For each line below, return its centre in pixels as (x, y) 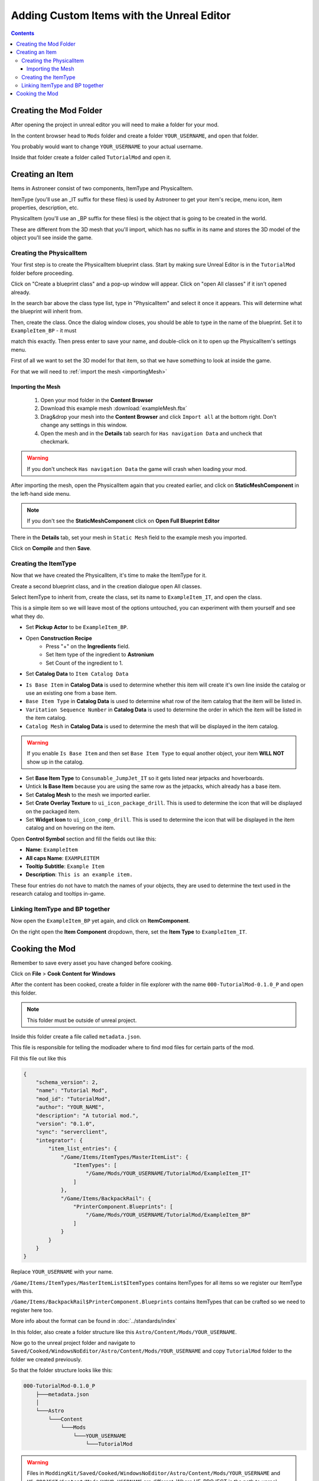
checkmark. (55, 442)
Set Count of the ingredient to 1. (84, 663)
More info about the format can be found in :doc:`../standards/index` (94, 1321)
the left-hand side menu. (41, 493)
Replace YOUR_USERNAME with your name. (62, 1272)
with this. (22, 1291)
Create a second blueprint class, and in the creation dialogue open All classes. (106, 586)
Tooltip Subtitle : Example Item (65, 866)
